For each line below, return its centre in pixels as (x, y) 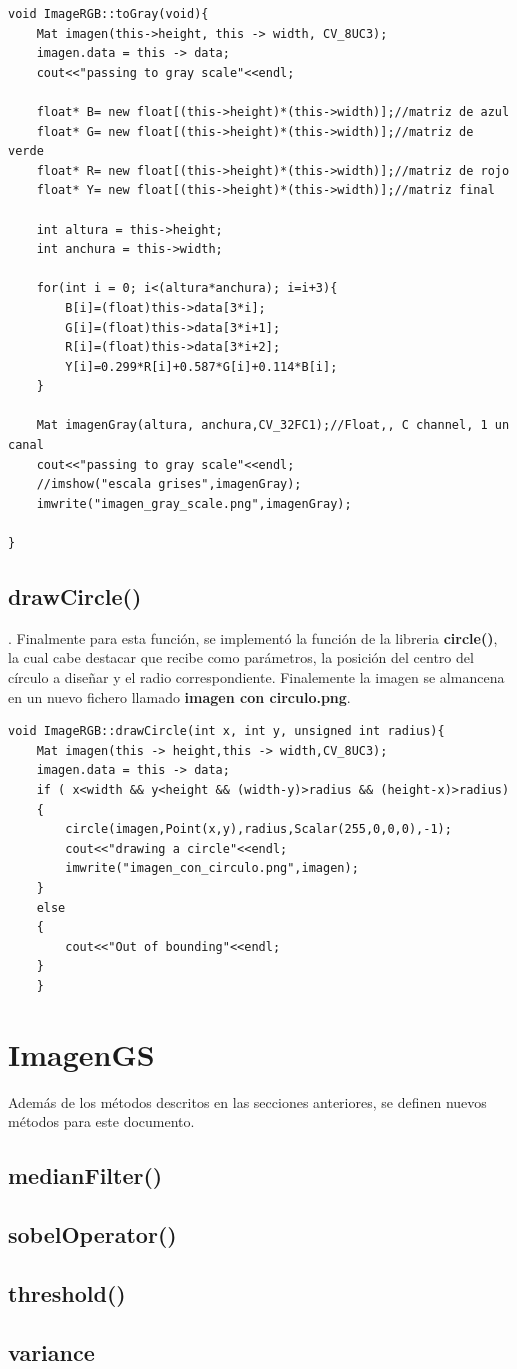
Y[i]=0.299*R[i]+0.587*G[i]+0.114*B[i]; (201, 366)
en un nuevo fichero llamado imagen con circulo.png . (179, 696)
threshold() (67, 1292)
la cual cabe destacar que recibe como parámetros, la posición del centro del (241, 657)
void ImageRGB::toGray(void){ (108, 14)
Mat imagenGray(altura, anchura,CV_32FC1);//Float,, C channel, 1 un (273, 425)
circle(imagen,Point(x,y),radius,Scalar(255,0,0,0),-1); (258, 829)
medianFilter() (85, 1175)
